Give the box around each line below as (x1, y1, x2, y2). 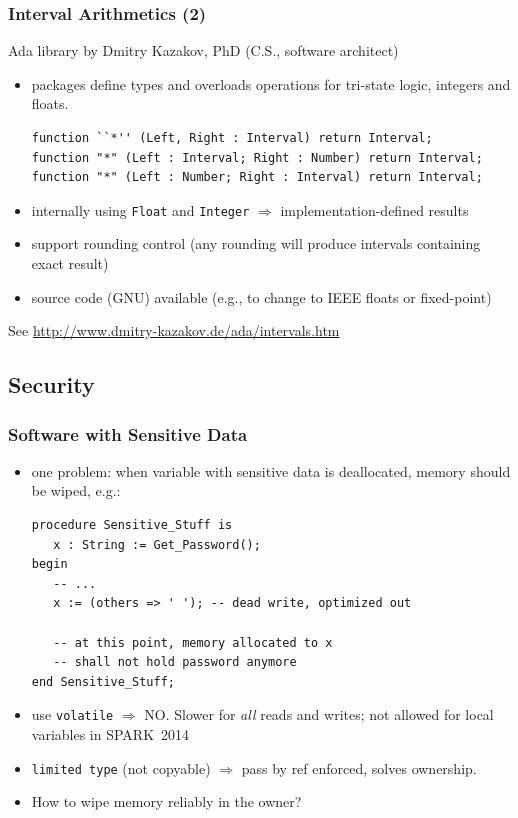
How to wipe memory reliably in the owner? (31, 791, 302, 812)
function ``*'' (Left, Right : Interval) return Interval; (31, 131, 433, 145)
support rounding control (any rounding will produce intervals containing (31, 233, 481, 254)
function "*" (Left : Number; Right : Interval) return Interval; (31, 170, 483, 185)
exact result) (31, 253, 109, 274)
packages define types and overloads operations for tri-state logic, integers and (31, 73, 511, 94)
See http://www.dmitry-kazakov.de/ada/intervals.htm (8, 320, 340, 341)
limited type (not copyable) (31, 757, 211, 778)
